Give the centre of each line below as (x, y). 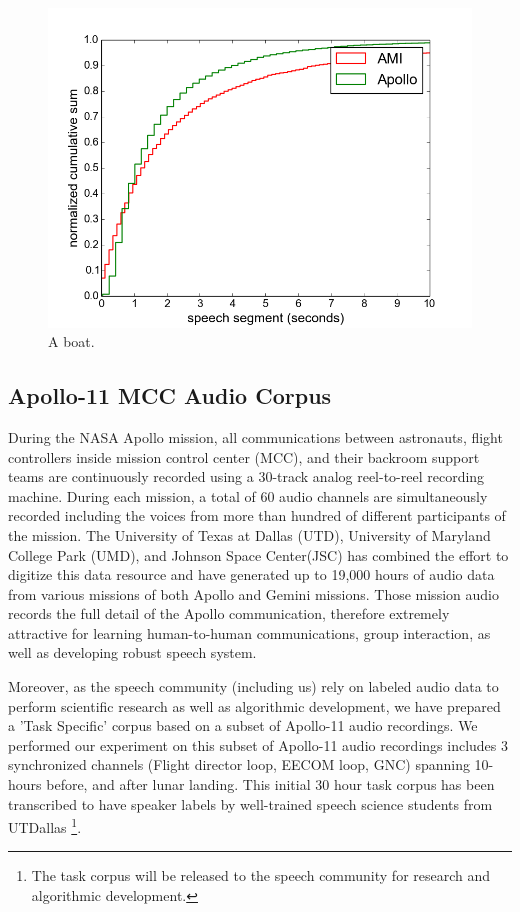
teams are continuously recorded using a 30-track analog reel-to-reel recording (246, 476)
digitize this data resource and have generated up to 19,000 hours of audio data (251, 574)
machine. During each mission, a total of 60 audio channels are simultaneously (248, 495)
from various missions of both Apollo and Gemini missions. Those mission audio (253, 593)
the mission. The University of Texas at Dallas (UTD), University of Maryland (249, 534)
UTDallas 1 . (45, 825)
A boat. (71, 341)
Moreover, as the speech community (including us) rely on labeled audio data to (253, 686)
